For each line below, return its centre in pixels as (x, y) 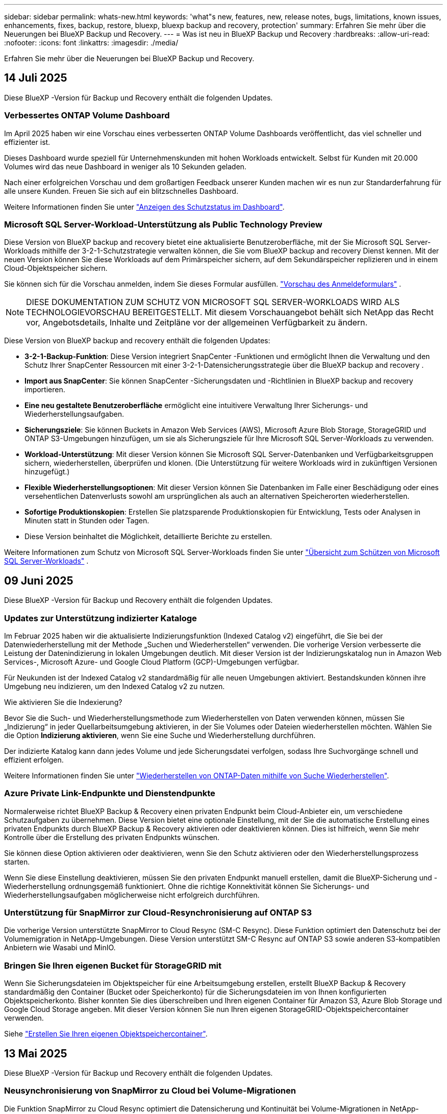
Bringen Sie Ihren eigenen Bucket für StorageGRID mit (113, 965)
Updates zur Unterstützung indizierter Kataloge (101, 618)
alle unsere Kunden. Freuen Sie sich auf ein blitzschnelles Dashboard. (121, 191)
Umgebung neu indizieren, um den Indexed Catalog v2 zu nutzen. (115, 686)
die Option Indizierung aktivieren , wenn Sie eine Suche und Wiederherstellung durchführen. (160, 735)
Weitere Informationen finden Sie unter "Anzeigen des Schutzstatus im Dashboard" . (144, 207)
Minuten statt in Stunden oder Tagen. (87, 521)
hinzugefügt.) (47, 472)
